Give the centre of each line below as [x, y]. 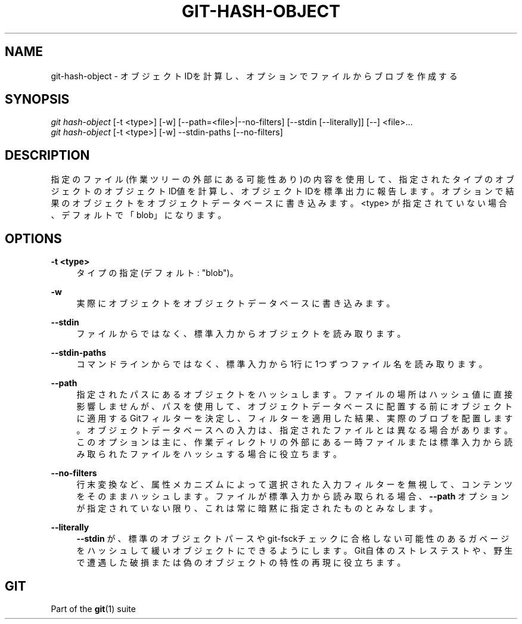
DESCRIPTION [47, 155]
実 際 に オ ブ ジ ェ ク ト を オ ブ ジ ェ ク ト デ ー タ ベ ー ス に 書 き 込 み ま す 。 [236, 303]
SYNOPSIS [37, 100]
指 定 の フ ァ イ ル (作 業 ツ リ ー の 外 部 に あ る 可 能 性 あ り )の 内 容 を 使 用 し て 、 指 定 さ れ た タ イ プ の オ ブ [282, 179]
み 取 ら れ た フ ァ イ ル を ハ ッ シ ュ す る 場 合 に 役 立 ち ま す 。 [209, 454]
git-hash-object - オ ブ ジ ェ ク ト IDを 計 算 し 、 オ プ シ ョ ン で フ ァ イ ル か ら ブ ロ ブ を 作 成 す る [254, 76]
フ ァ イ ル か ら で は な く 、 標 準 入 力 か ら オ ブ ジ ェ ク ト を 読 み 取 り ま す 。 [241, 334]
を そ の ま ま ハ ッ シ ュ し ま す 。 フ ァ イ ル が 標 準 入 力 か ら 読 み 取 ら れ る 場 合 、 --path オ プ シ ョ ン [293, 496]
